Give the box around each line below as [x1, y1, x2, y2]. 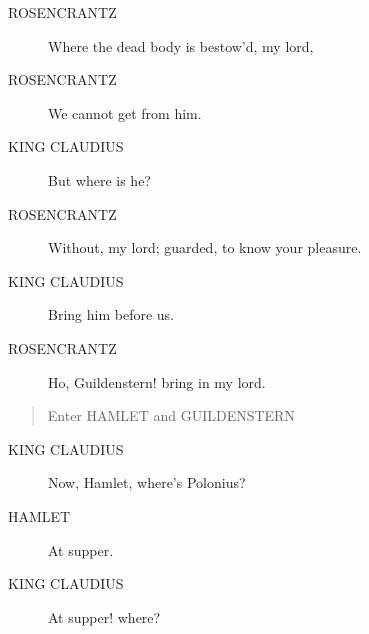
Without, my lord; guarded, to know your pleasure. [48, 237, 362, 258]
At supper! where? [48, 606, 161, 627]
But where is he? [48, 169, 151, 190]
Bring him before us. [48, 304, 174, 325]
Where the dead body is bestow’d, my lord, [48, 35, 314, 56]
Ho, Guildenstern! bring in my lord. [48, 371, 266, 392]
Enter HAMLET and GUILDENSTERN [47, 405, 295, 426]
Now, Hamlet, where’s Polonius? [48, 472, 246, 493]
